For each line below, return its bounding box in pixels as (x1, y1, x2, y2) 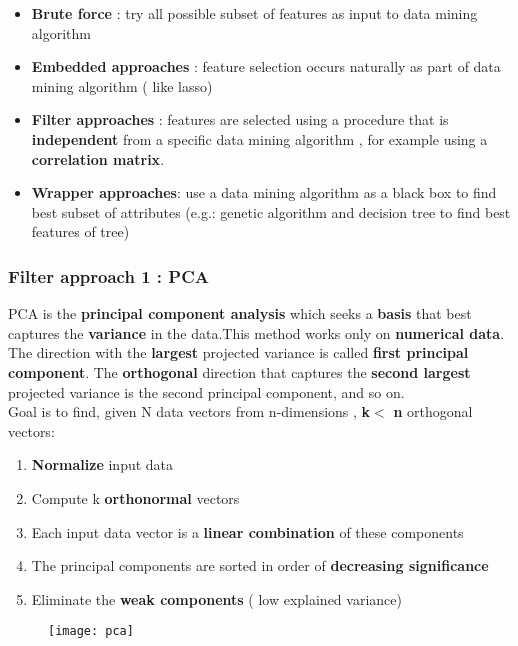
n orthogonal (393, 401, 473, 422)
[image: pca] (48, 624, 134, 639)
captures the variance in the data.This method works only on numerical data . (8, 322, 505, 343)
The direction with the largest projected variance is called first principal (8, 342, 469, 363)
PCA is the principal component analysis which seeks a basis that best (8, 303, 472, 324)
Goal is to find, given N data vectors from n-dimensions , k (8, 401, 371, 422)
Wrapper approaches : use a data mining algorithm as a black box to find (31, 182, 497, 203)
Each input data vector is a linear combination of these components (31, 521, 464, 542)
